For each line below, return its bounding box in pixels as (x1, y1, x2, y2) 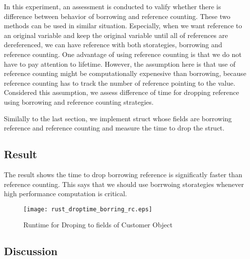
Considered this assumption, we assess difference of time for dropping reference (4, 87, 239, 97)
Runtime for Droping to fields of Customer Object (23, 220, 173, 230)
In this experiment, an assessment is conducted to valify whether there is (4, 1, 221, 11)
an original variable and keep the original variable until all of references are (4, 30, 228, 40)
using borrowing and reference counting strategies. (4, 96, 154, 107)
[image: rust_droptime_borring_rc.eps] (23, 205, 152, 213)
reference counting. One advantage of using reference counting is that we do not (4, 49, 242, 59)
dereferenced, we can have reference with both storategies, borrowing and (4, 39, 222, 50)
